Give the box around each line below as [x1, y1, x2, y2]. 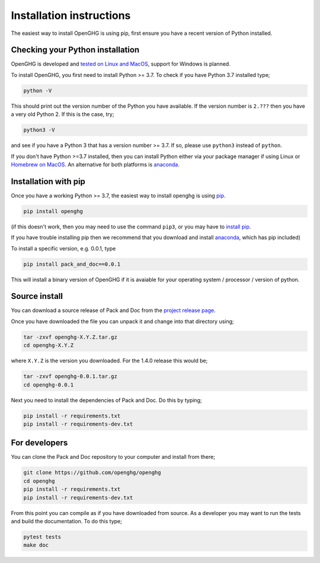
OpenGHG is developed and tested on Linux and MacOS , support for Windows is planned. [11, 60, 231, 67]
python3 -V [23, 127, 55, 133]
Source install [11, 291, 63, 301]
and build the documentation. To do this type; [11, 518, 123, 525]
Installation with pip [11, 176, 86, 186]
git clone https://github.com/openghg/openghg [23, 469, 161, 476]
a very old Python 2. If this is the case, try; [11, 111, 114, 118]
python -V [23, 87, 52, 94]
